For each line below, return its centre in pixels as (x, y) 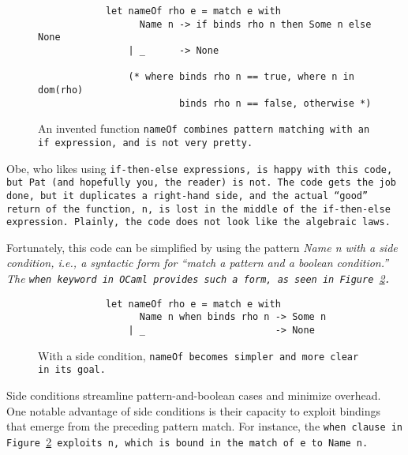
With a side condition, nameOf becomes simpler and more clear (198, 355)
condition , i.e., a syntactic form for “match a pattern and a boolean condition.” (198, 263)
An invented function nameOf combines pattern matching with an (204, 128)
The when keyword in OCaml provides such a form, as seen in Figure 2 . (198, 278)
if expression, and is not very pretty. (146, 143)
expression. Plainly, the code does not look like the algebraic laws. (198, 222)
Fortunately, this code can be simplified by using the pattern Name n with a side (202, 247)
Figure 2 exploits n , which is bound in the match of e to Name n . (187, 441)
